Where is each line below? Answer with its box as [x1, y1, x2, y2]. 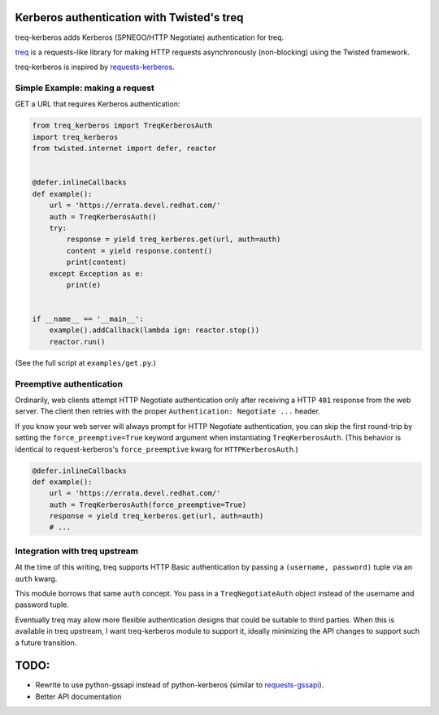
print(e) [66, 280, 102, 289]
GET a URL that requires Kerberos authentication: [15, 99, 180, 109]
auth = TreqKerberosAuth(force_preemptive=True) [49, 500, 247, 509]
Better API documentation [35, 691, 122, 701]
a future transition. [15, 638, 77, 648]
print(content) [66, 258, 128, 267]
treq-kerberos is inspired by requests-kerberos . [15, 62, 175, 72]
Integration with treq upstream [15, 545, 139, 557]
